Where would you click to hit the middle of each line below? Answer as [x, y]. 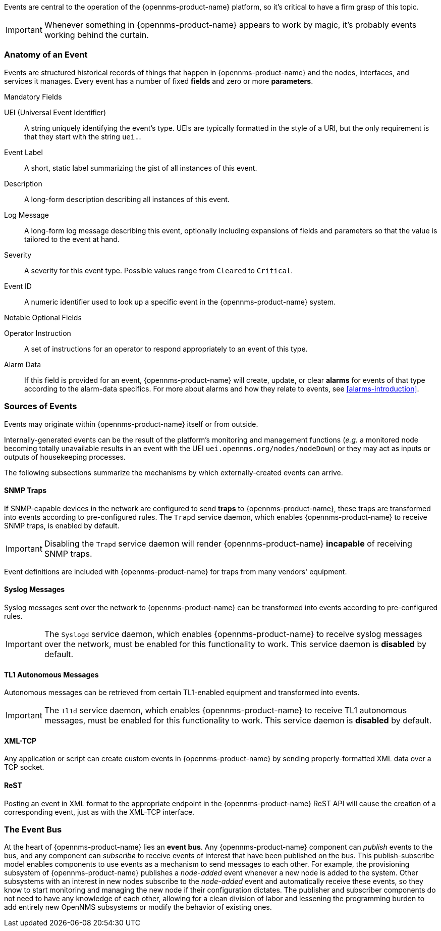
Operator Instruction [38, 333]
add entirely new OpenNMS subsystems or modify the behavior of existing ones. [138, 907]
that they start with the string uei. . [83, 136]
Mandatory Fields [33, 96]
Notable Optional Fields [43, 317]
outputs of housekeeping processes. [65, 457]
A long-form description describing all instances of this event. [127, 199]
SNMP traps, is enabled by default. [62, 525]
